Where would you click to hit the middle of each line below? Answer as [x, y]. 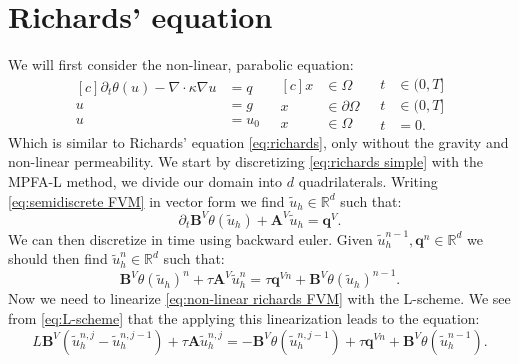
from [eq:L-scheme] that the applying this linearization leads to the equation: [244, 317]
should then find [58, 258]
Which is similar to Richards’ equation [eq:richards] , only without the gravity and [258, 141]
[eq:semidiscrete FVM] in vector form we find [146, 200]
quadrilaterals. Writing [368, 181]
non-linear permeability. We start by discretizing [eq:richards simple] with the [246, 161]
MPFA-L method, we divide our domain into [145, 181]
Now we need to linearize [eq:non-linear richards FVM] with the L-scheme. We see [259, 298]
